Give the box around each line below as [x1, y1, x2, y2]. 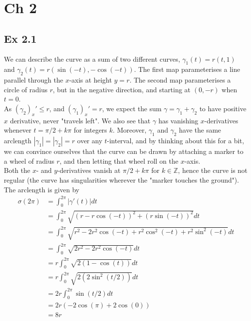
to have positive [199, 103, 247, 113]
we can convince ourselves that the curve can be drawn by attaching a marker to [4, 146, 244, 156]
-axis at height [69, 75, 112, 85]
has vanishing [158, 115, 199, 125]
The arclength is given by [4, 184, 79, 194]
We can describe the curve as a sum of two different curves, [4, 53, 180, 64]
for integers [74, 125, 107, 135]
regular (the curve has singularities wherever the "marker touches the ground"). [4, 174, 239, 185]
